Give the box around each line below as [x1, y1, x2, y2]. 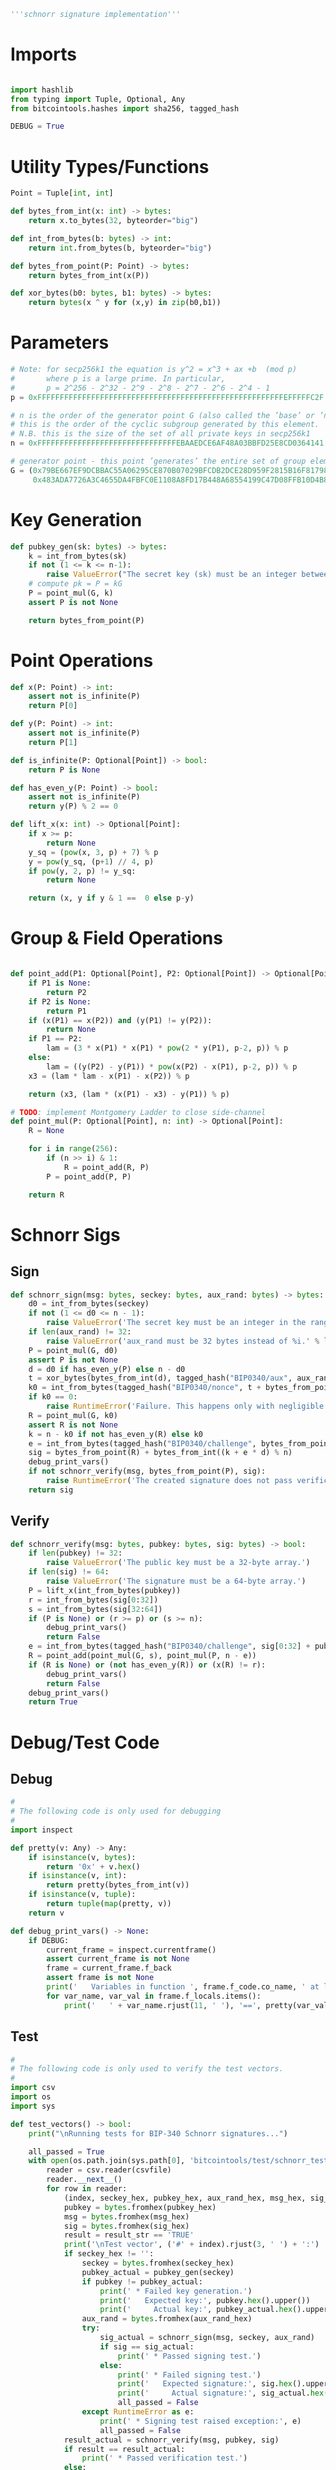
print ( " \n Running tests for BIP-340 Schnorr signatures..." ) [28, 2128, 288, 2139]
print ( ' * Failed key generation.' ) [99, 2286, 253, 2296]
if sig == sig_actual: [99, 2341, 195, 2352]
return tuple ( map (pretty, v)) [46, 1899, 172, 1909]
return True [28, 1697, 78, 1707]
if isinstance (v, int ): [28, 1871, 128, 1881]
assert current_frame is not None [46, 1954, 190, 1964]
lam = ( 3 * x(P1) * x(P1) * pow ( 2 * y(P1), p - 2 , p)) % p [46, 1043, 289, 1054]
